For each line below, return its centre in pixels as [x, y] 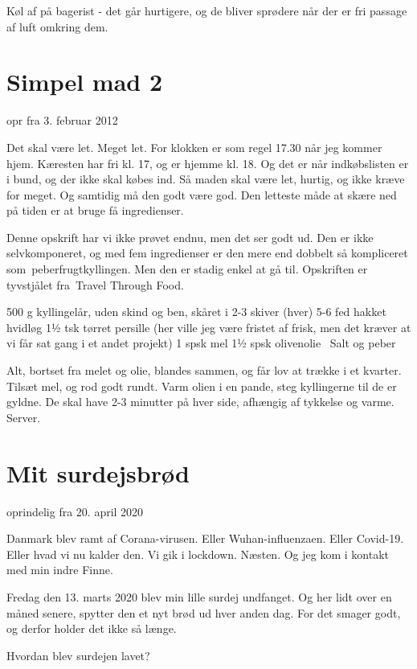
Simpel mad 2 [85, 82]
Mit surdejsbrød [98, 472]
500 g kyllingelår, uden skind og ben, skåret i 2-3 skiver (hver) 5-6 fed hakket [196, 312]
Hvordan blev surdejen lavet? [78, 655]
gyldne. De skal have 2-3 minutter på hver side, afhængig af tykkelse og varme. [200, 402]
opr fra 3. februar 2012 [62, 120]
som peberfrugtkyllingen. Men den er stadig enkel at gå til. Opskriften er [187, 269]
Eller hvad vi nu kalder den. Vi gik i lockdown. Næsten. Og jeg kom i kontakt [198, 554]
